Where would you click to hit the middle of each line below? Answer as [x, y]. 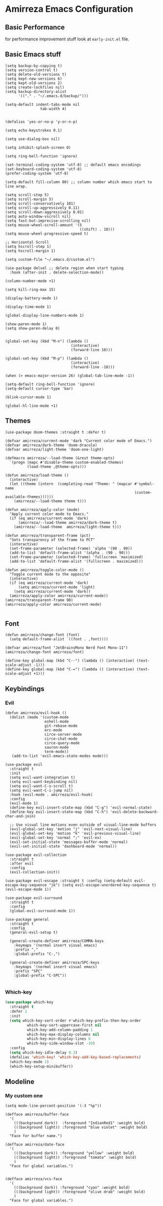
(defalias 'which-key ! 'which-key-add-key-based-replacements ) [75, 1057]
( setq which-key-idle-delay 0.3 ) [44, 1053]
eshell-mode [57, 722]
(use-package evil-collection [36, 855]
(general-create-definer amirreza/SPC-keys [54, 963]
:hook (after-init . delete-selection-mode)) [57, 272]
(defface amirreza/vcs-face [34, 1179]
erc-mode [53, 730]
